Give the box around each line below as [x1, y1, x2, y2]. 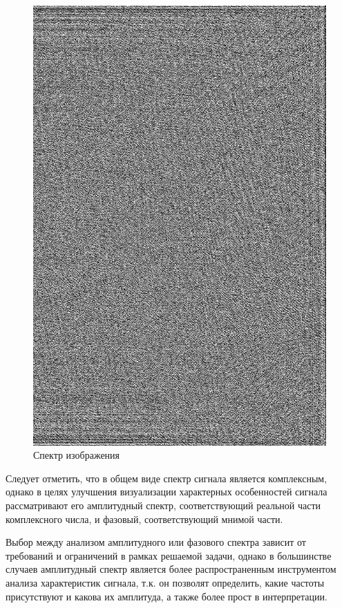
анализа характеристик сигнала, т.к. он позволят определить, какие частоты [6, 575, 325, 589]
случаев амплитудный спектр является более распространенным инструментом [6, 562, 336, 576]
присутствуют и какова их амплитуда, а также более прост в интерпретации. [6, 589, 327, 603]
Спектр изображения [33, 448, 120, 462]
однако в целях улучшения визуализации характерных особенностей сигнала [6, 484, 327, 499]
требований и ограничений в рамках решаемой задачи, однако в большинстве [6, 548, 332, 562]
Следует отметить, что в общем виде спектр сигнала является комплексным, [6, 471, 327, 485]
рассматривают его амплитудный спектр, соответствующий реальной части [6, 497, 321, 512]
